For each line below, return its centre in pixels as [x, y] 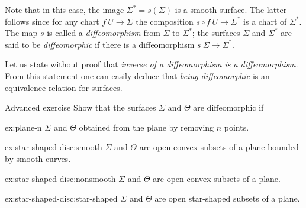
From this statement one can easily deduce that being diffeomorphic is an [137, 75]
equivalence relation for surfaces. [64, 87]
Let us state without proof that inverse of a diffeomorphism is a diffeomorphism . [152, 64]
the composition [165, 21]
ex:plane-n [23, 127]
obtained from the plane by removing [146, 127]
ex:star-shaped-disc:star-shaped [61, 198]
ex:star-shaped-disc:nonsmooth [60, 178]
